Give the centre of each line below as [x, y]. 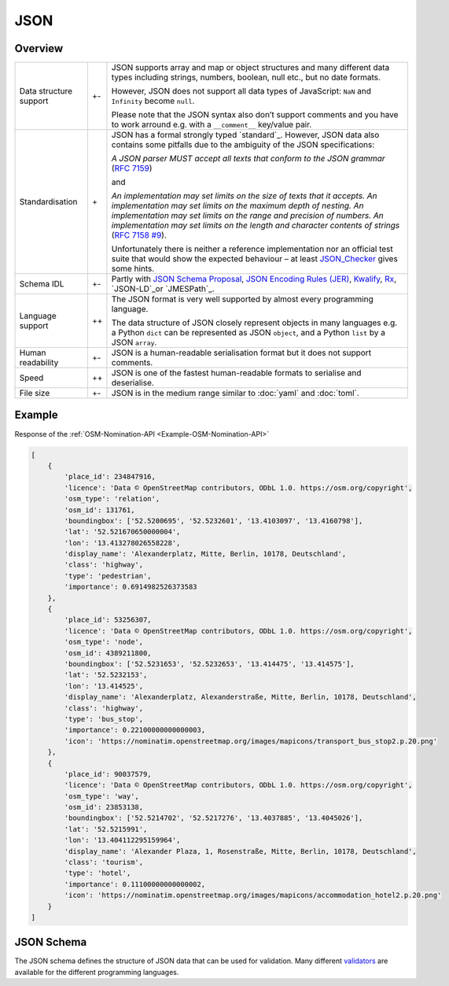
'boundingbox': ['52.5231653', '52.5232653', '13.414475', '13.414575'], [210, 664]
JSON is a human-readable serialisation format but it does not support [241, 353]
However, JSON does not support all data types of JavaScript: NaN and [241, 91]
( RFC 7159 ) [132, 168]
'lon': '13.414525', [104, 686]
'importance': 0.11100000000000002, [135, 884]
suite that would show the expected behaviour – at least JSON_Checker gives [255, 259]
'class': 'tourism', [104, 862]
